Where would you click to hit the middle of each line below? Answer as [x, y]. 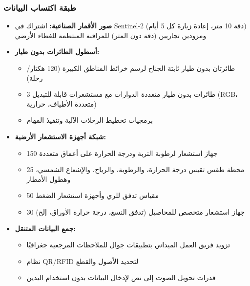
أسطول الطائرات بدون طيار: [57, 52]
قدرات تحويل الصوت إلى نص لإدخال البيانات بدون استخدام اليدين [121, 277]
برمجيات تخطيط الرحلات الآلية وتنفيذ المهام [90, 120]
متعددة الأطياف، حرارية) [62, 103]
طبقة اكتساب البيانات [40, 7]
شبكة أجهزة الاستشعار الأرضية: [60, 136]
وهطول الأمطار [49, 179]
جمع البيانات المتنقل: [45, 228]
